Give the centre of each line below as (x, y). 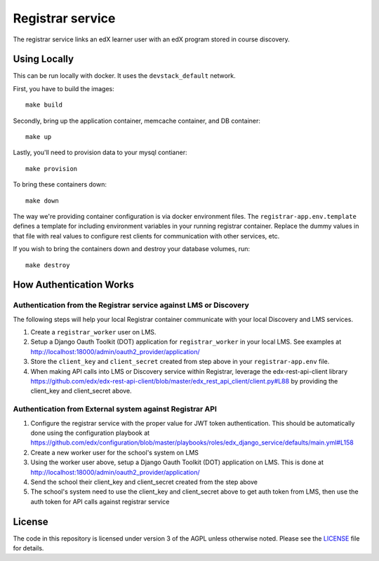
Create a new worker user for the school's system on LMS (115, 452)
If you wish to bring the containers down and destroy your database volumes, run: (132, 249)
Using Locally (43, 59)
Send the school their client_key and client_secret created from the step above (144, 482)
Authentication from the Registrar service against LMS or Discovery (131, 305)
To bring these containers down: (60, 184)
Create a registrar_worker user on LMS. (93, 332)
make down (42, 201)
